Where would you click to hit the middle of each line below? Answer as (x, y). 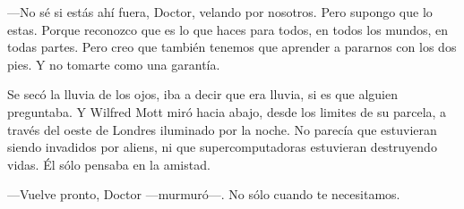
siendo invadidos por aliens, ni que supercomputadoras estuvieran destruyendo (222, 147)
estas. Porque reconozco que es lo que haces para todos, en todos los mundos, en (228, 29)
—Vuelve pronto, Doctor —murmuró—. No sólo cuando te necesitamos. (204, 194)
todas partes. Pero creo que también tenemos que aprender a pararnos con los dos (232, 47)
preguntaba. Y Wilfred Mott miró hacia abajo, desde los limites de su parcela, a (227, 111)
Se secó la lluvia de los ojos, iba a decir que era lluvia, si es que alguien (202, 94)
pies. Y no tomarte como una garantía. (114, 64)
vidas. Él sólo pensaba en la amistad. (109, 164)
